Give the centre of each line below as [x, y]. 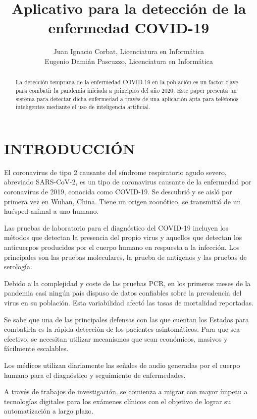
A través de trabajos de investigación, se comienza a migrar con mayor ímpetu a [126, 391]
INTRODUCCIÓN [70, 148]
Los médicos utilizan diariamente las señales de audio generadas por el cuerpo [122, 365]
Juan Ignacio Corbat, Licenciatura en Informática [129, 51]
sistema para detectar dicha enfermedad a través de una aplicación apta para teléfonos [127, 98]
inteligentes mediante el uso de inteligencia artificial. [83, 107]
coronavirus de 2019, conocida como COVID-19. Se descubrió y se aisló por [118, 192]
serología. [18, 267]
